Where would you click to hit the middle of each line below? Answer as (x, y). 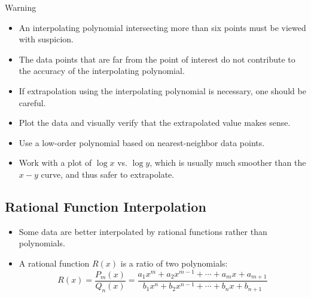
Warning (21, 7)
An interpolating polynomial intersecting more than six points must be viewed (162, 27)
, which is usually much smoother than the (228, 163)
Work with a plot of (55, 163)
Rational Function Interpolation (106, 206)
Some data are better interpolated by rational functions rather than (143, 231)
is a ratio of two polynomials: (174, 263)
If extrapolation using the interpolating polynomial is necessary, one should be (162, 90)
